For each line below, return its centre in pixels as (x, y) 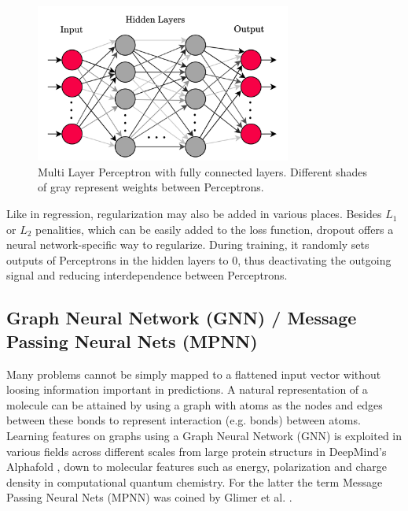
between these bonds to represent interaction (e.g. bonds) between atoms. (184, 420)
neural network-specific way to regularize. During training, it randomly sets (188, 244)
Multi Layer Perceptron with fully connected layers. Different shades (203, 171)
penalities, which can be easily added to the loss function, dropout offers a (215, 229)
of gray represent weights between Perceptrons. (151, 187)
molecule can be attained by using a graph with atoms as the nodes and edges (195, 404)
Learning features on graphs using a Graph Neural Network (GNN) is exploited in (204, 435)
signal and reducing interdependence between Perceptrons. (147, 275)
